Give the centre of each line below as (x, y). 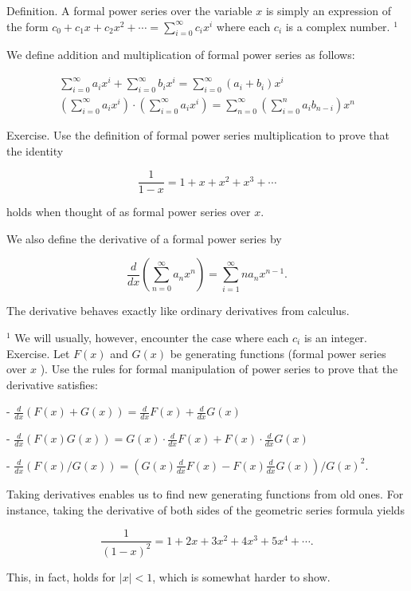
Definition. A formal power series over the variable (129, 10)
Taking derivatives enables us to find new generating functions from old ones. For (205, 493)
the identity (35, 150)
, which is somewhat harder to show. (241, 576)
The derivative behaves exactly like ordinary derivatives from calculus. (178, 311)
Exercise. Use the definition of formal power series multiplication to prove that (198, 134)
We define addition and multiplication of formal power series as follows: (181, 55)
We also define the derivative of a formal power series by (144, 238)
